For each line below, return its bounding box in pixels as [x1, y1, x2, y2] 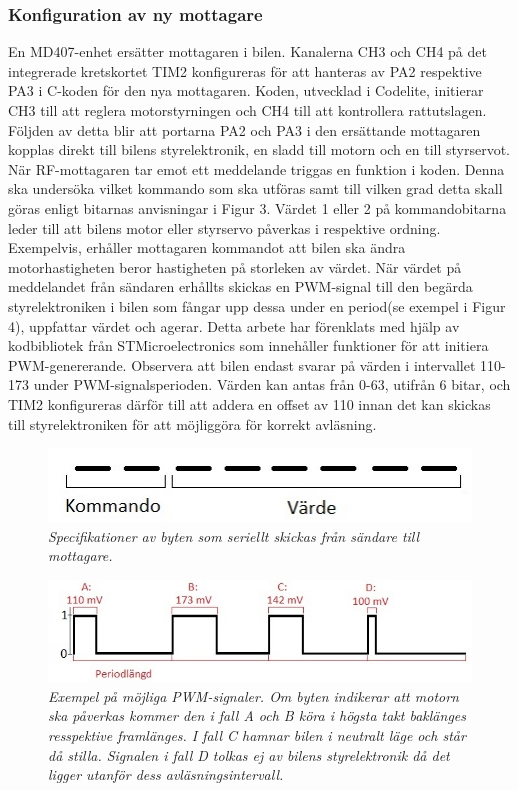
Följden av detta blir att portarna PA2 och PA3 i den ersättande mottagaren [8, 119, 481, 140]
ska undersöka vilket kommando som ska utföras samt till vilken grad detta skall [8, 178, 503, 199]
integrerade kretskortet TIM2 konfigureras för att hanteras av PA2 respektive [8, 60, 482, 81]
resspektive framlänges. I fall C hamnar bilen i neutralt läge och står [48, 725, 466, 746]
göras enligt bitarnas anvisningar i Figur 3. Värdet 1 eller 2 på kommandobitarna [8, 197, 507, 218]
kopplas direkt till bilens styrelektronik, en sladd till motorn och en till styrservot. [8, 139, 511, 160]
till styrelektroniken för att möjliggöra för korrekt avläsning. [8, 413, 377, 434]
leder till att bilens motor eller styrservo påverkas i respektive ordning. [8, 217, 441, 238]
